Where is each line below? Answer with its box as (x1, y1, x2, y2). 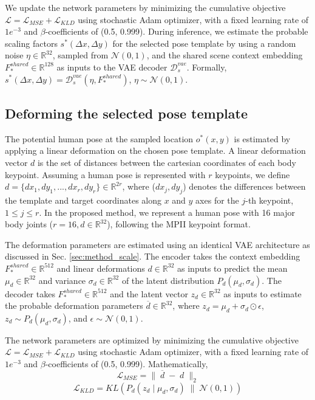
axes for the (195, 193, 239, 206)
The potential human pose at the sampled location (5, 132, 194, 145)
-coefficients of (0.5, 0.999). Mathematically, (45, 357, 208, 370)
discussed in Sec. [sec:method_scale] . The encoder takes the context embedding (5, 250, 300, 263)
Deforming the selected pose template (5, 103, 248, 122)
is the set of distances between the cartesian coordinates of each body (37, 156, 296, 168)
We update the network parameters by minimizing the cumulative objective (5, 1, 286, 13)
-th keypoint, (245, 193, 294, 206)
